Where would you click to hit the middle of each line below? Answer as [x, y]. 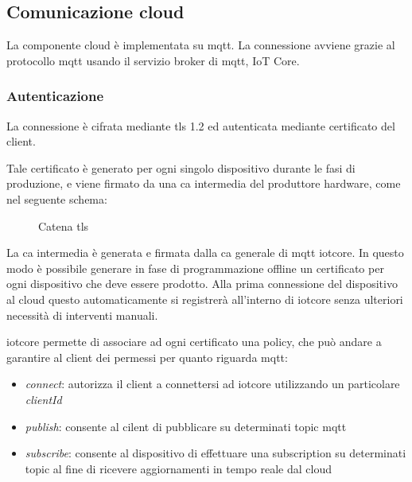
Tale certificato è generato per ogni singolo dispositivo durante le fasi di [181, 167]
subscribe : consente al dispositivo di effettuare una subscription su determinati [216, 453]
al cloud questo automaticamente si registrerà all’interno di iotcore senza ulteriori [205, 299]
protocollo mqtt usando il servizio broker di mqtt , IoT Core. [153, 60]
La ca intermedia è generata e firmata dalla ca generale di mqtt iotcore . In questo [205, 253]
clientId [43, 399]
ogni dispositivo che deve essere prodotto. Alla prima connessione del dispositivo [202, 284]
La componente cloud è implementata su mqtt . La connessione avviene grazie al [201, 45]
